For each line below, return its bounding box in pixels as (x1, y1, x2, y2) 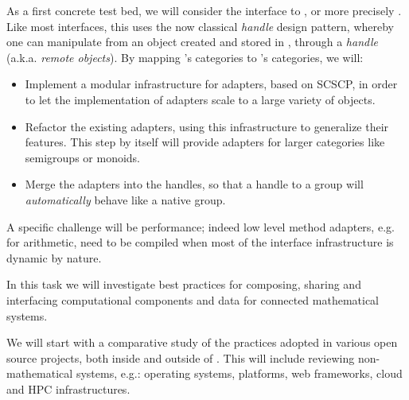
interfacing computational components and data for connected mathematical (6, 291, 380, 308)
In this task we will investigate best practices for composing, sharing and (6, 276, 361, 293)
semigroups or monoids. (25, 149, 140, 165)
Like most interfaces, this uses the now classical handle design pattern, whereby (6, 17, 395, 34)
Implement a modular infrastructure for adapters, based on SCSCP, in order (25, 76, 398, 92)
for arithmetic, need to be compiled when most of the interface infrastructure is (6, 234, 394, 250)
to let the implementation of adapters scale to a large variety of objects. (25, 91, 376, 107)
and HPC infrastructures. (6, 380, 130, 397)
